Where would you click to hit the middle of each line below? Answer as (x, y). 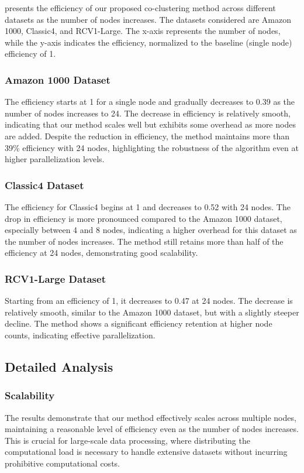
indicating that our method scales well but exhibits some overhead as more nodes (150, 124)
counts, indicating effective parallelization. (80, 335)
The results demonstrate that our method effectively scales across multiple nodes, (151, 417)
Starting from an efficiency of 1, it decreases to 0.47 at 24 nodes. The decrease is (149, 301)
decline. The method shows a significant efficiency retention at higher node (139, 323)
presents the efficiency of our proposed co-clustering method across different (140, 8)
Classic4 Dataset (44, 185)
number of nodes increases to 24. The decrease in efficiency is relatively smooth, (148, 113)
